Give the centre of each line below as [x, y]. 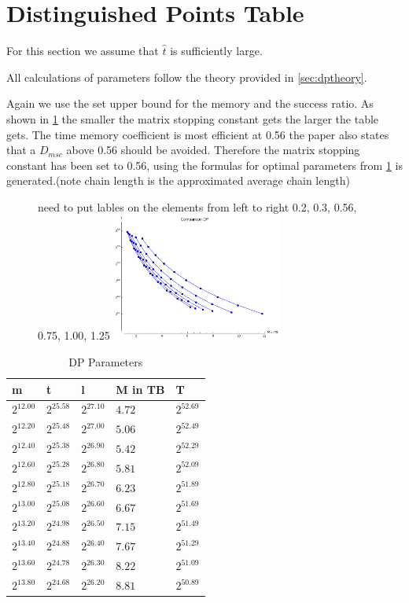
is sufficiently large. [216, 51]
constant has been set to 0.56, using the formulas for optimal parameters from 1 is [204, 165]
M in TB [140, 389]
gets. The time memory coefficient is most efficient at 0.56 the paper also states [198, 134]
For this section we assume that [83, 51]
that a [21, 150]
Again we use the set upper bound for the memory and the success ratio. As [190, 103]
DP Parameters [106, 361]
